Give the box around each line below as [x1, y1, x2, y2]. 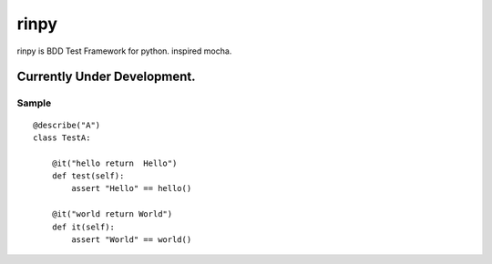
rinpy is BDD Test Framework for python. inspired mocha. [16, 46, 232, 56]
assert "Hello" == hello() [71, 183, 192, 194]
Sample [16, 96, 52, 109]
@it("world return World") [51, 209, 173, 219]
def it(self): [51, 221, 116, 232]
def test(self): [51, 171, 125, 181]
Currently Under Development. [16, 69, 196, 85]
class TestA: [33, 132, 91, 143]
